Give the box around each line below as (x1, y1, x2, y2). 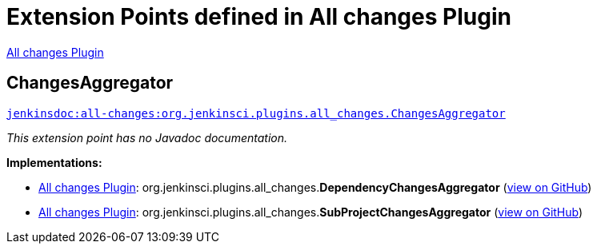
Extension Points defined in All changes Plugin (6, 3, 511, 30)
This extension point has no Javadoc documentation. (6, 130, 288, 145)
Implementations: (6, 155, 102, 169)
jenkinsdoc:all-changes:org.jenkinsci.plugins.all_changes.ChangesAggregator (6, 106, 506, 120)
